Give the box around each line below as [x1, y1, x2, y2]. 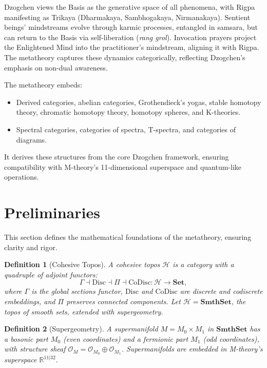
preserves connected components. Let [66, 296, 181, 306]
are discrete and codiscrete [180, 286, 263, 296]
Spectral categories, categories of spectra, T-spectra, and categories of [16, 124, 236, 134]
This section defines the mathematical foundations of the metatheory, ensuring [4, 232, 252, 242]
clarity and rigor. [4, 241, 58, 252]
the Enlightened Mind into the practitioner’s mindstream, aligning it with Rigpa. [4, 42, 259, 52]
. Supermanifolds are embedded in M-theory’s [121, 343, 263, 354]
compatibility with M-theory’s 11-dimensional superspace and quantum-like [4, 161, 242, 172]
